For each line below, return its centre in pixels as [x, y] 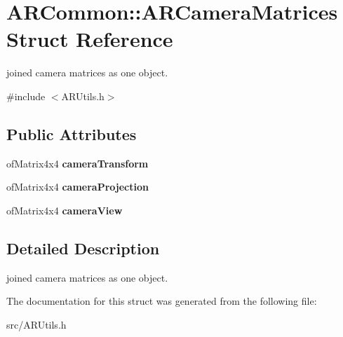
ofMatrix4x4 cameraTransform [78, 163]
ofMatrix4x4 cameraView [65, 210]
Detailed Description [83, 248]
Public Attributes [72, 133]
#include [26, 96]
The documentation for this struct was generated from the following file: [162, 301]
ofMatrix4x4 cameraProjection [78, 187]
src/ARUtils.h [36, 324]
